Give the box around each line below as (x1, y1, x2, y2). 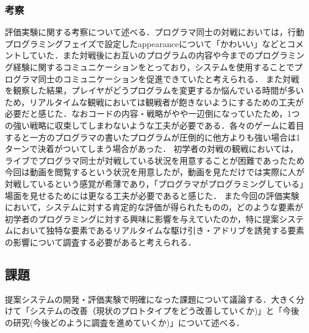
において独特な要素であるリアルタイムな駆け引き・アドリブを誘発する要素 (13, 224, 305, 236)
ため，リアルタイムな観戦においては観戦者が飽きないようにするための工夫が (5, 95, 304, 108)
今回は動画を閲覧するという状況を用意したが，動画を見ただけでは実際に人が (5, 166, 305, 178)
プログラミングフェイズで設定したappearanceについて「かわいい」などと (5, 37, 288, 49)
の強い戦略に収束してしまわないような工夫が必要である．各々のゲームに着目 (5, 119, 304, 131)
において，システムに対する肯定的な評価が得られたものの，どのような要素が (5, 201, 304, 213)
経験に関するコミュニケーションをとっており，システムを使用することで (13, 61, 295, 73)
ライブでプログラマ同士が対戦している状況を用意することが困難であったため (5, 154, 305, 166)
